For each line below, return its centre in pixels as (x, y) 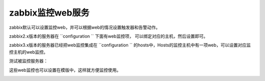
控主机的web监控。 (28, 52)
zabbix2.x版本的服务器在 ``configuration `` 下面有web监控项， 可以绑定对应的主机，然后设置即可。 (108, 36)
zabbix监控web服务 (49, 13)
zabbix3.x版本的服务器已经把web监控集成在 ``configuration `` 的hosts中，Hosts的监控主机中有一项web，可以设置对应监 (130, 45)
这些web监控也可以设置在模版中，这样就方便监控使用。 (65, 70)
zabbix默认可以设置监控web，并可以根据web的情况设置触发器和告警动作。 (85, 27)
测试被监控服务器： (28, 61)
